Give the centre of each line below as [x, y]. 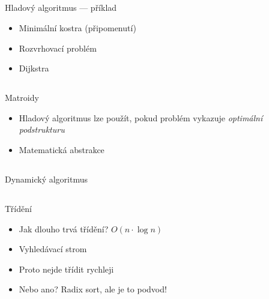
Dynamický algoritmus [46, 179]
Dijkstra [34, 68]
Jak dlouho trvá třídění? [64, 228]
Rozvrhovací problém [58, 48]
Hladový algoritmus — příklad [61, 8]
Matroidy [22, 98]
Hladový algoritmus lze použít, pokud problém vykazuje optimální [141, 117]
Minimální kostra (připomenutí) [77, 27]
